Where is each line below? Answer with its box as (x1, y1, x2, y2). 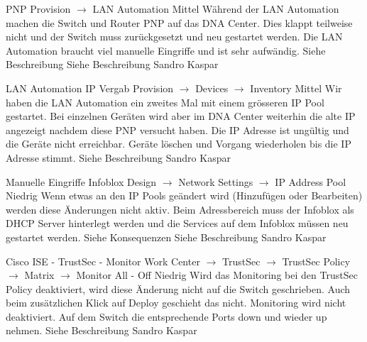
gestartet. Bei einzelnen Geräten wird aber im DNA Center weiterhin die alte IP (6, 109, 356, 123)
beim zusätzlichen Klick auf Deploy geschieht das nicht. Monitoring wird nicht (6, 295, 346, 310)
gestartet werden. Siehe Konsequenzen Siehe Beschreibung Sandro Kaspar (6, 229, 327, 244)
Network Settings (178, 174, 253, 189)
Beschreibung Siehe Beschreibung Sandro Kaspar (6, 57, 219, 72)
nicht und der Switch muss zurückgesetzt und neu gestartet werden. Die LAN (6, 29, 343, 44)
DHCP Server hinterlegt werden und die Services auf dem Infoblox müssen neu (6, 216, 349, 231)
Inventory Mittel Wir (250, 80, 342, 95)
